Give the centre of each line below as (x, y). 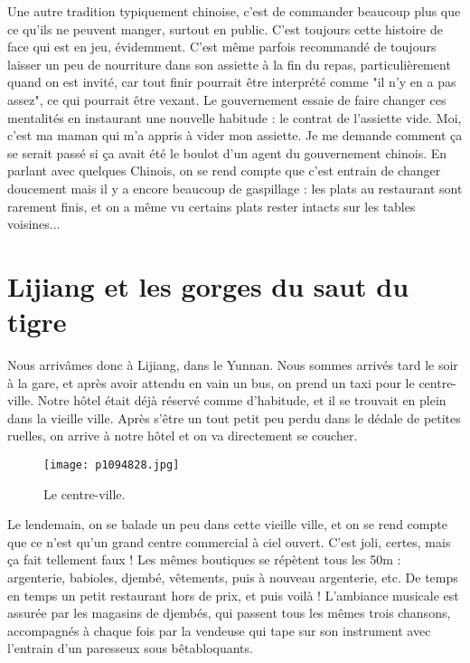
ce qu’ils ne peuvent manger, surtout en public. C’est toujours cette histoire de (225, 28)
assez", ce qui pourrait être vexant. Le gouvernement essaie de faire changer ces (227, 99)
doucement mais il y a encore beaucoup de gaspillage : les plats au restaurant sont (235, 188)
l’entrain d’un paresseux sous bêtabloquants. (130, 648)
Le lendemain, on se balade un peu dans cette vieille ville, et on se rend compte (227, 524)
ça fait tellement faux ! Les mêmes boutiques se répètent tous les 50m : (204, 559)
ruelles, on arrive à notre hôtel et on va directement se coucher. (183, 436)
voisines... (34, 224)
